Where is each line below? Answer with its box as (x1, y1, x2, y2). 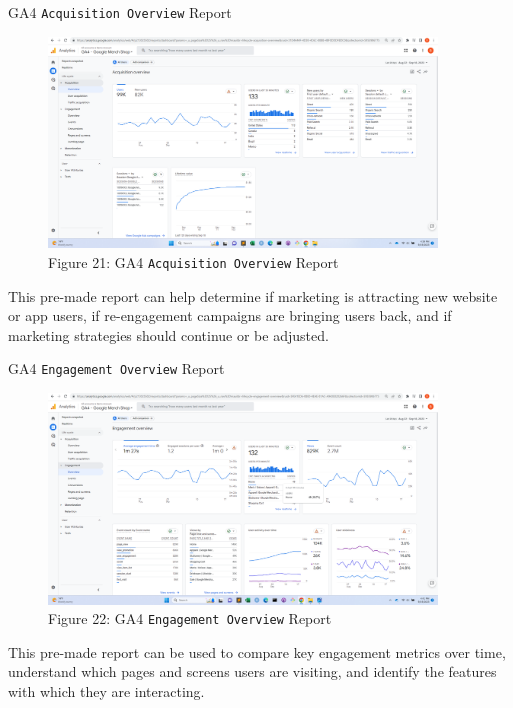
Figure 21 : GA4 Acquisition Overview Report (48, 251, 339, 272)
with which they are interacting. (8, 681, 205, 702)
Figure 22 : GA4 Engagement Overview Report (48, 608, 332, 629)
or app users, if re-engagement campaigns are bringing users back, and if (8, 305, 452, 326)
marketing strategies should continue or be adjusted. (8, 324, 329, 345)
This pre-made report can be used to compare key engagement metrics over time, (8, 641, 506, 662)
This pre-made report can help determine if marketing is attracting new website (8, 285, 498, 306)
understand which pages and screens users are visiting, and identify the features (8, 661, 497, 682)
